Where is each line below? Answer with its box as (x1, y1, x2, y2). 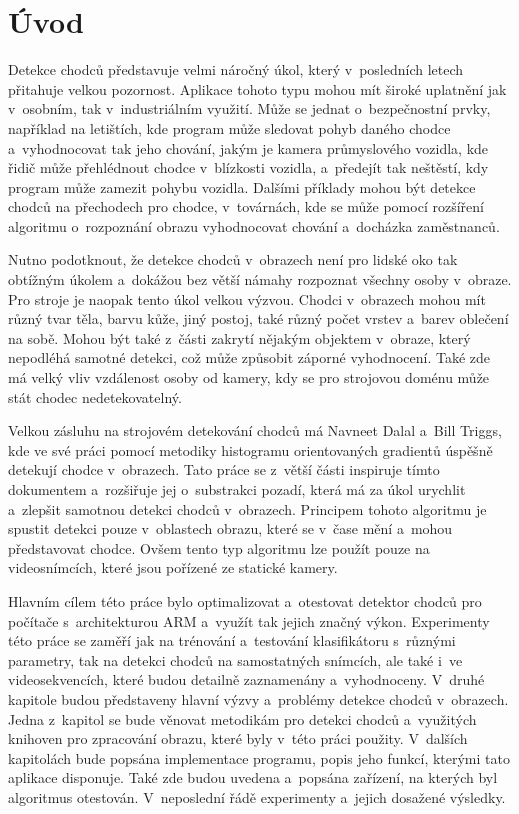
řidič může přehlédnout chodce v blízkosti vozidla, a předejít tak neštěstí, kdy (8, 157, 489, 178)
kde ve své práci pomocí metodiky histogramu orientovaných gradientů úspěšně (8, 439, 493, 460)
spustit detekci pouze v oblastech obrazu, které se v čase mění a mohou (8, 518, 453, 539)
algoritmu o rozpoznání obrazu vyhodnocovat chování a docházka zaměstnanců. (8, 215, 500, 236)
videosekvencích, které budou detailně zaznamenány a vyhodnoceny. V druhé (8, 669, 485, 690)
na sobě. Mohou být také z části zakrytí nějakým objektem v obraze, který (8, 327, 471, 348)
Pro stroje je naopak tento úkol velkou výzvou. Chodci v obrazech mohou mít (8, 288, 486, 309)
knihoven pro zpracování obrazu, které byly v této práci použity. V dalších (8, 728, 468, 749)
